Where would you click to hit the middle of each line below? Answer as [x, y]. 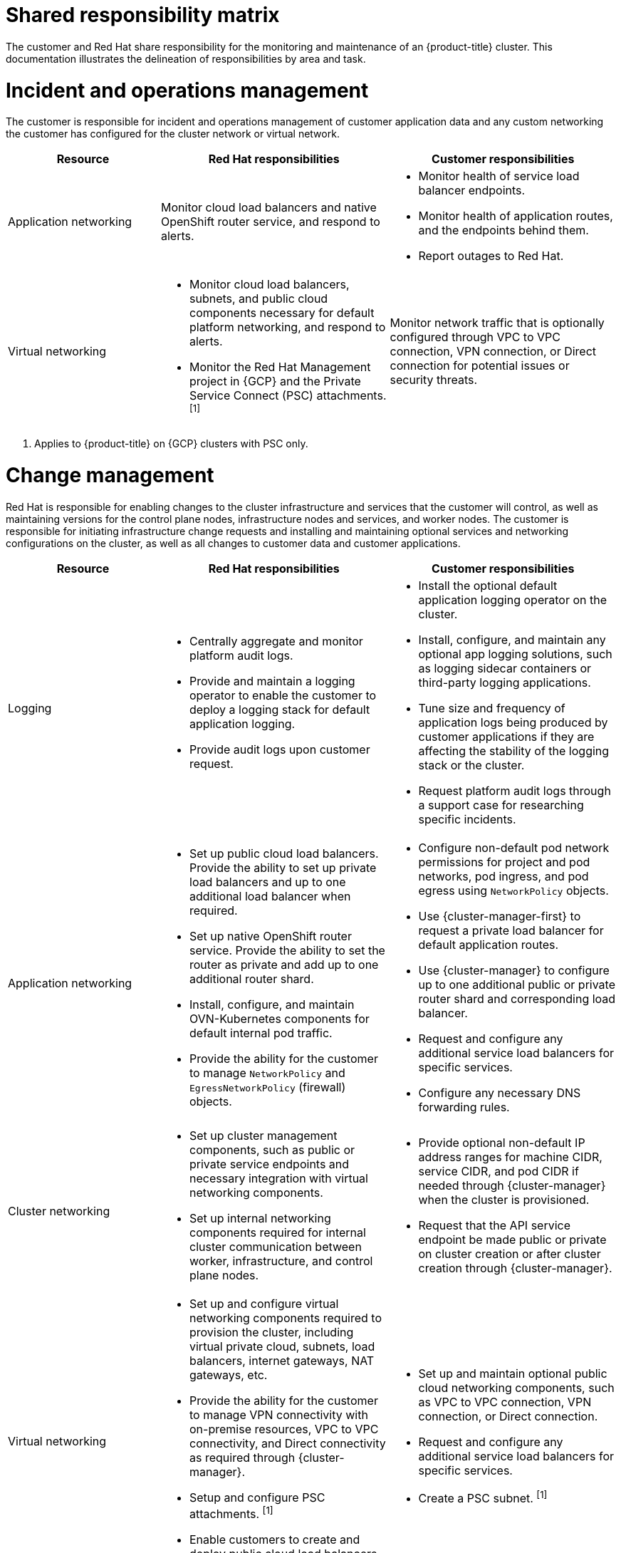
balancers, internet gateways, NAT [282, 1360]
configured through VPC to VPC [475, 337]
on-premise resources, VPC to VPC [284, 1429]
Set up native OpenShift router [271, 936]
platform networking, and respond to [288, 327]
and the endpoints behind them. [503, 230]
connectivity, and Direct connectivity [288, 1443]
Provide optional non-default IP [502, 1142]
